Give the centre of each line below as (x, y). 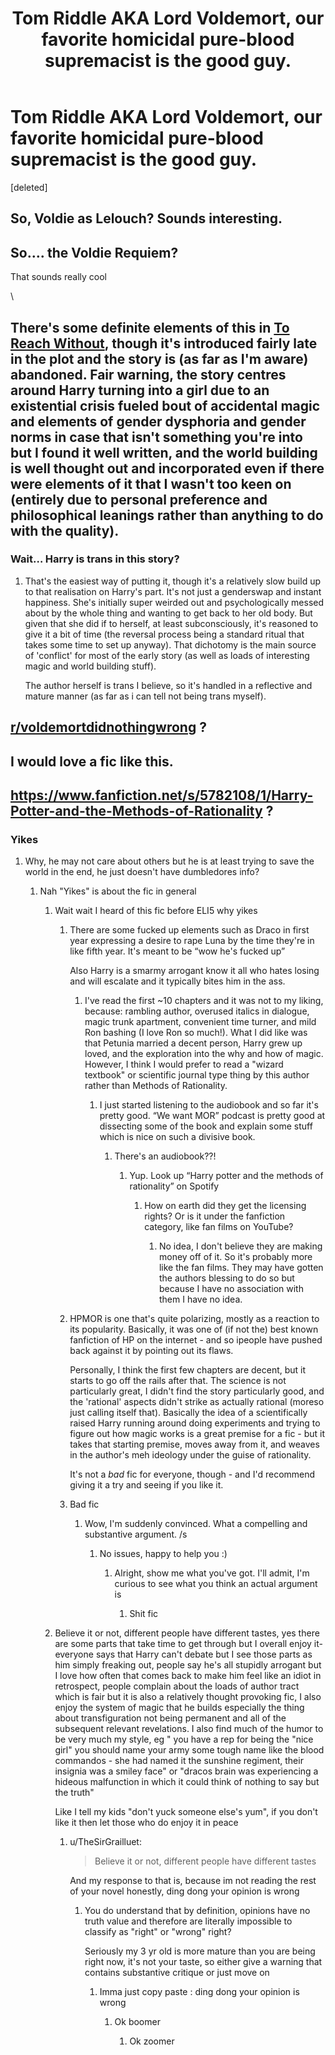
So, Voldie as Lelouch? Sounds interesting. (146, 218)
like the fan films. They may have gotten (241, 1268)
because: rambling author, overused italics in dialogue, (197, 1011)
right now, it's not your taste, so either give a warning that (203, 1962)
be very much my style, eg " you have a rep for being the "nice (184, 1739)
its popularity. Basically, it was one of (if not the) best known (194, 1329)
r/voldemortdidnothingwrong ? (108, 727)
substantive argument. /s (136, 1534)
